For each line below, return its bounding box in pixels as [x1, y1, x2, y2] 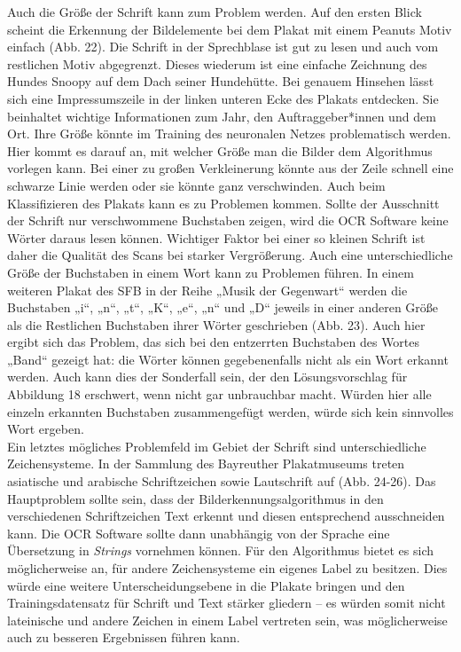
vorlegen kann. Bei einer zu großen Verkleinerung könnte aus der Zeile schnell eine [7, 159, 454, 177]
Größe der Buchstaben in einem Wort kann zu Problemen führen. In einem [7, 263, 414, 281]
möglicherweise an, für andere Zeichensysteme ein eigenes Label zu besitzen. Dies [7, 559, 448, 577]
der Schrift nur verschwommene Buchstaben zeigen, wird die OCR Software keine [7, 211, 449, 230]
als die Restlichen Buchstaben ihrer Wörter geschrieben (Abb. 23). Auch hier [7, 315, 426, 334]
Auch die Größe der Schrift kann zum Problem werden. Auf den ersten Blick [7, 3, 422, 20]
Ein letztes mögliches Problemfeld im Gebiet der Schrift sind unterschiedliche [7, 436, 426, 455]
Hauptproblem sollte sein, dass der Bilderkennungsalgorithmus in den [7, 489, 384, 507]
